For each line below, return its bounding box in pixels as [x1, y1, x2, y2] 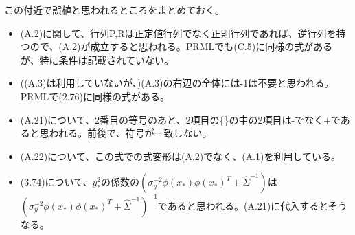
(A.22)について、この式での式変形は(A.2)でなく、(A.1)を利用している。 [20, 148, 341, 163]
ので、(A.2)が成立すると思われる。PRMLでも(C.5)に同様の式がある [30, 39, 333, 54]
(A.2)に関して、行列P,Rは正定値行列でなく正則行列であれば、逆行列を [20, 25, 336, 40]
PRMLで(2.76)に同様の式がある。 [20, 89, 170, 103]
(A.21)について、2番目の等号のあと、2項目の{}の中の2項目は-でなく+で [20, 112, 341, 126]
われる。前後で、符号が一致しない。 [49, 126, 212, 140]
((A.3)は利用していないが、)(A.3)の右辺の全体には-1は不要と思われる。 [20, 76, 334, 90]
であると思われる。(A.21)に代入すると [157, 198, 328, 212]
